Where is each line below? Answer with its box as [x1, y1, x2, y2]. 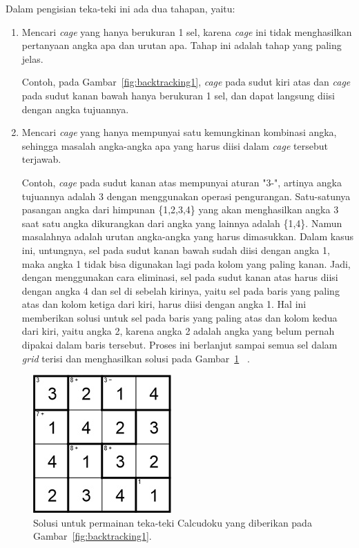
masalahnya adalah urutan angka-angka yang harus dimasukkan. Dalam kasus [21, 229, 354, 244]
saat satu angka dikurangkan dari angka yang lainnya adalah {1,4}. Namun [21, 215, 342, 230]
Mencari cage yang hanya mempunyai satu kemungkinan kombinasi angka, [21, 125, 337, 139]
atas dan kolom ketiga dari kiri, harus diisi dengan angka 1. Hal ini [21, 297, 307, 311]
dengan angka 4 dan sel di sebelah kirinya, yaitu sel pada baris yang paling [21, 283, 340, 297]
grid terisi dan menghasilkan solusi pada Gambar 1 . [21, 351, 250, 365]
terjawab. [21, 152, 61, 166]
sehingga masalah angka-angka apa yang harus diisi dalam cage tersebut [21, 138, 328, 153]
